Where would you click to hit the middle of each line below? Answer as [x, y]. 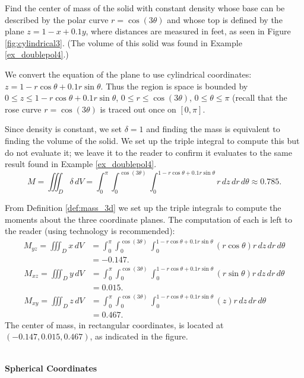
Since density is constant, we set [64, 129]
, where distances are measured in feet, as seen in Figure [188, 31]
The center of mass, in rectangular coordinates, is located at [114, 324]
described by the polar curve [57, 19]
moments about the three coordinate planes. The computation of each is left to [149, 219]
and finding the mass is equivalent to [213, 129]
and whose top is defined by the [225, 19]
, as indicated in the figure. [139, 336]
